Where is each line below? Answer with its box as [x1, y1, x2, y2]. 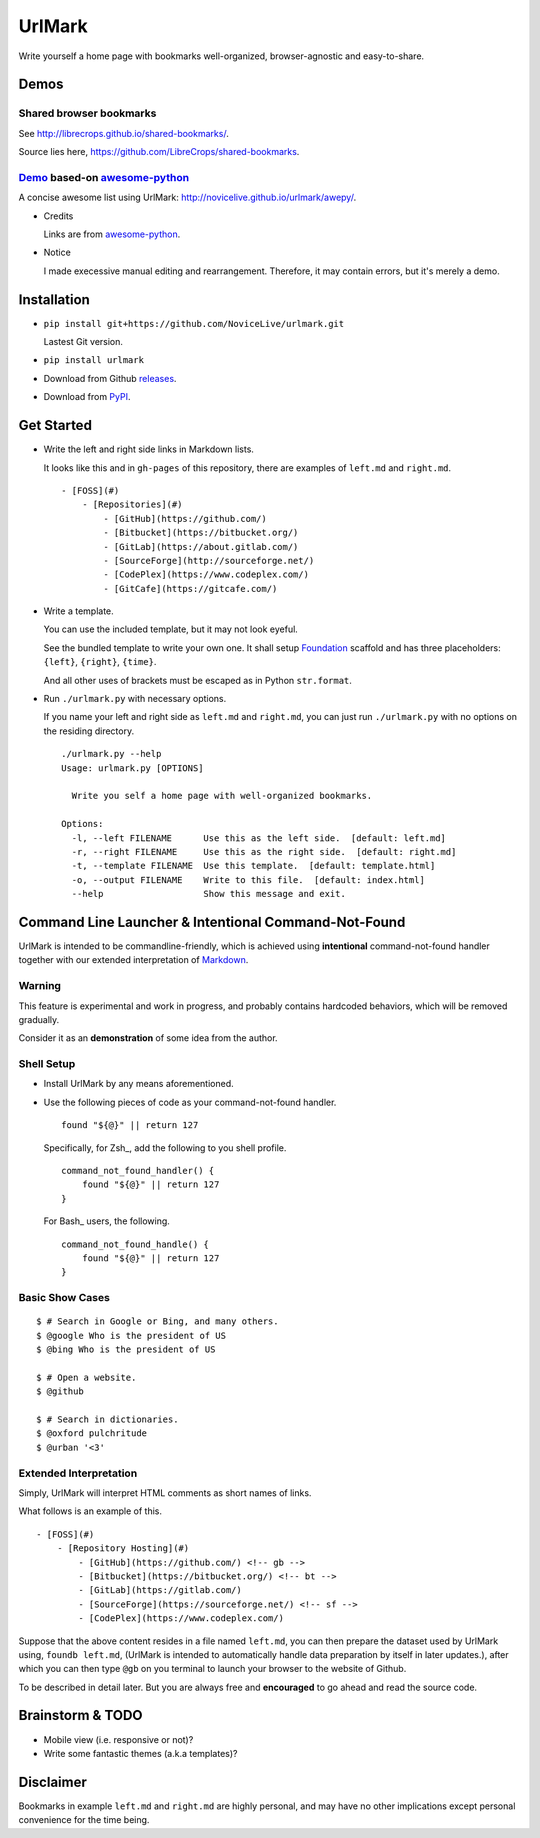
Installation [18, 291, 90, 308]
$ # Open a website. [36, 1371, 137, 1383]
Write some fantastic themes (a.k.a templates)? [43, 1747, 238, 1759]
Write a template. [43, 605, 114, 617]
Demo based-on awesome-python [18, 170, 190, 184]
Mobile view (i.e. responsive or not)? [43, 1733, 194, 1745]
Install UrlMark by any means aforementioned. [43, 1078, 234, 1090]
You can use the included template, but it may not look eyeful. [43, 623, 299, 635]
